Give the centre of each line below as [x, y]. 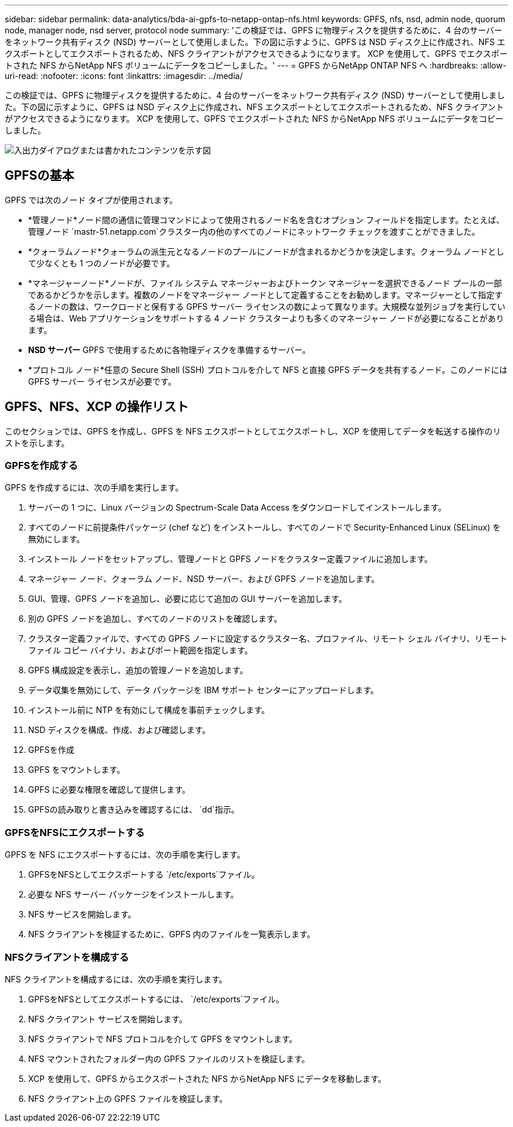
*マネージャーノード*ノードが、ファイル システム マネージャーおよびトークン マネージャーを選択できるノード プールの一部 [265, 283]
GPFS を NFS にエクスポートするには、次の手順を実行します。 [125, 855]
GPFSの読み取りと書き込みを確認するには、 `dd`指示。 [134, 810]
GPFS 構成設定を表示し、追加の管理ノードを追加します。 [138, 670]
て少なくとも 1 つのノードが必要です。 [102, 263]
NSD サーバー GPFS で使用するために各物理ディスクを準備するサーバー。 [170, 350]
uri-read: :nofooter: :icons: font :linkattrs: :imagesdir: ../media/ [124, 76]
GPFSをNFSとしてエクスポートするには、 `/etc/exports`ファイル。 [156, 999]
